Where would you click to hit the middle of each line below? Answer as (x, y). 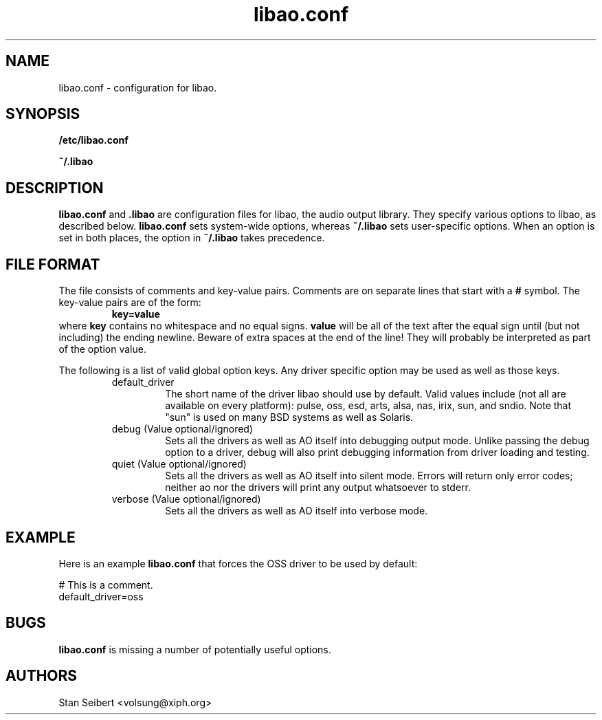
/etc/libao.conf (93, 140)
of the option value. (102, 349)
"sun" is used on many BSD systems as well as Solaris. (289, 417)
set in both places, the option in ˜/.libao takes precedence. (192, 238)
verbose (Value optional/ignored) (186, 499)
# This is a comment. (106, 585)
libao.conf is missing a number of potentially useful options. (195, 649)
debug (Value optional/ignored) (182, 429)
